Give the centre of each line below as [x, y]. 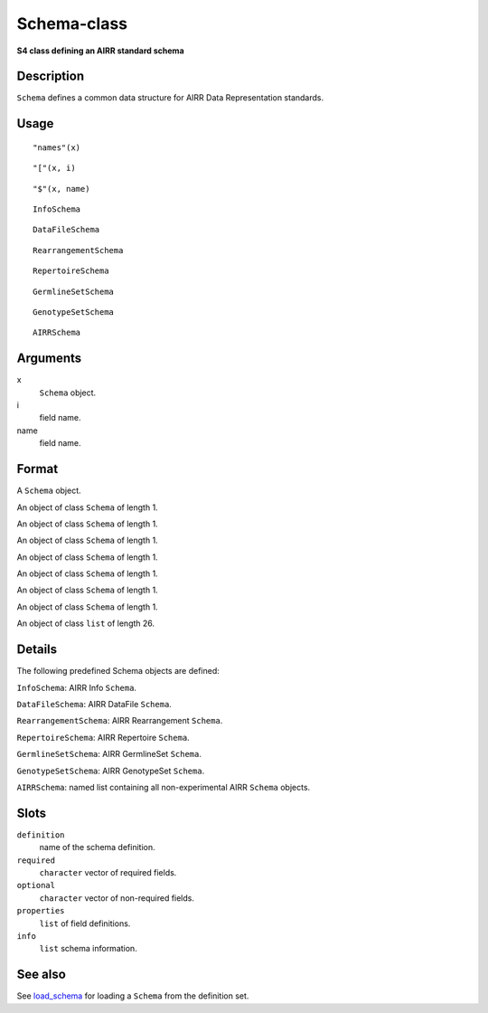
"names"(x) [57, 147]
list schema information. [88, 949]
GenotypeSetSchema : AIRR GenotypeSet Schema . [111, 771]
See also [42, 975]
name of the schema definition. [97, 847]
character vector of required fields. [108, 872]
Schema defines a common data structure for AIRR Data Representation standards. [170, 98]
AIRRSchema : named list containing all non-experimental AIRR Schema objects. [164, 787]
